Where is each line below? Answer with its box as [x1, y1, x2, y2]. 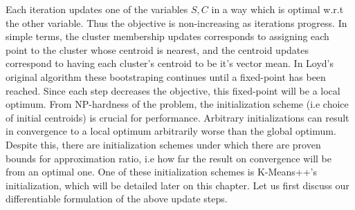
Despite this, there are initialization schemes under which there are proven [6, 137, 321, 151]
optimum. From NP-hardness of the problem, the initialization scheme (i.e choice [6, 97, 349, 111]
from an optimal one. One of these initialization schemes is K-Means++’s [6, 164, 318, 179]
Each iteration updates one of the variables [6, 2, 188, 16]
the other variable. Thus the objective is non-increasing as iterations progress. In [6, 15, 347, 30]
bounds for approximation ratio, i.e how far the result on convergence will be [6, 151, 331, 165]
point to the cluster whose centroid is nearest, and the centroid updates [6, 42, 309, 57]
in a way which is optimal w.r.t [211, 2, 344, 16]
